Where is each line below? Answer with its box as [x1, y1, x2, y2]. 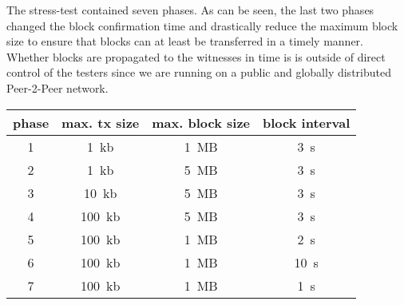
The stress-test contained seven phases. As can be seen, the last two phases [6, 2, 374, 18]
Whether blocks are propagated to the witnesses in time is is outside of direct [6, 48, 386, 65]
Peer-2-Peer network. [6, 79, 109, 96]
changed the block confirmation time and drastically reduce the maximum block [6, 17, 398, 34]
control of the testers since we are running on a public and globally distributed [6, 64, 391, 81]
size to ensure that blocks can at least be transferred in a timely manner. [6, 33, 363, 50]
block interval [263, 113, 351, 132]
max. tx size [61, 113, 140, 132]
